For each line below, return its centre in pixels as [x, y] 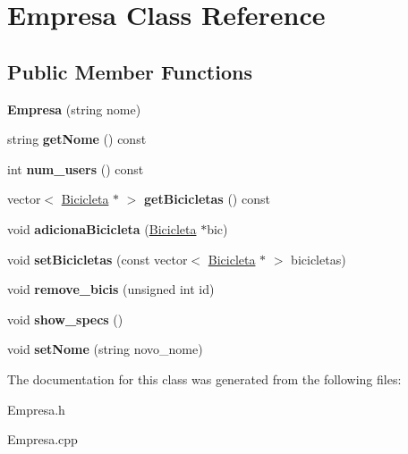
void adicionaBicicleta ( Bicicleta [102, 228]
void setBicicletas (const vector [98, 259]
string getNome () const [77, 139]
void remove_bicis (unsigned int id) [111, 289]
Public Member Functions [130, 71]
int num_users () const [76, 168]
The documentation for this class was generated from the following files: [204, 378]
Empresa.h [36, 409]
